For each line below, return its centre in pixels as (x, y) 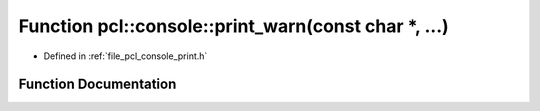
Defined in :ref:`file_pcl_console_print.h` (125, 56)
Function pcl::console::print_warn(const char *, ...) (233, 26)
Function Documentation (97, 84)
